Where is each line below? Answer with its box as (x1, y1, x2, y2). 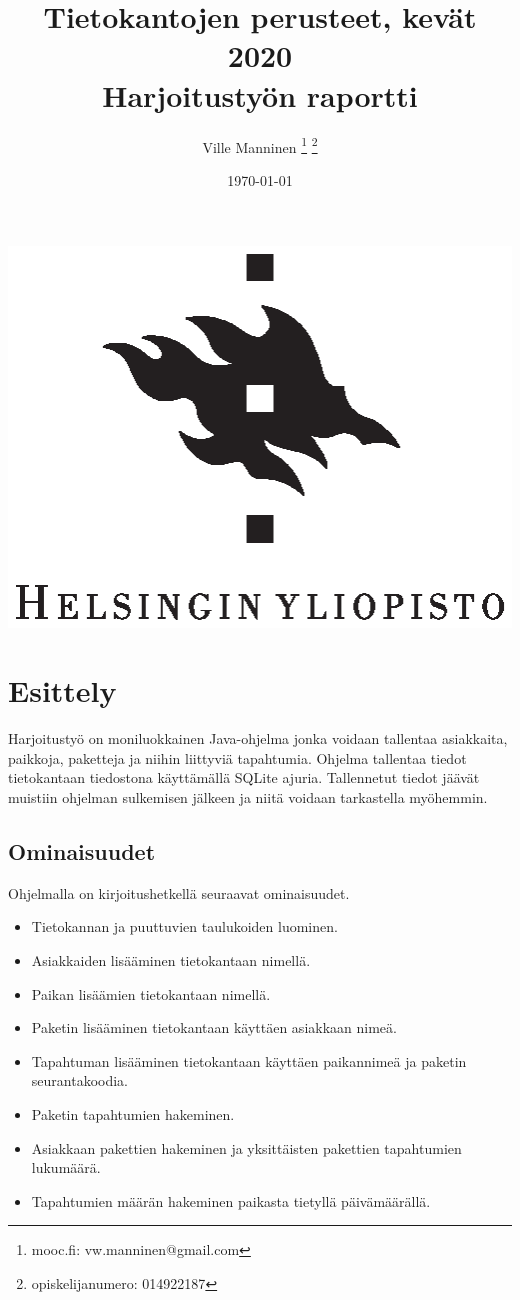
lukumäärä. (31, 1157, 101, 1178)
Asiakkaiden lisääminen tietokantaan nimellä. (31, 950, 311, 971)
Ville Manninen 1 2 (202, 133, 318, 157)
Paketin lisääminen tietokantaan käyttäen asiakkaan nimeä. (31, 1017, 397, 1038)
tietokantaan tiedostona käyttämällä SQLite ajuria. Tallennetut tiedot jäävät (8, 767, 480, 788)
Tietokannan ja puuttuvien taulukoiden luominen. (31, 916, 338, 937)
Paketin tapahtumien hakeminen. (31, 1104, 235, 1125)
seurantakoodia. (31, 1070, 128, 1091)
